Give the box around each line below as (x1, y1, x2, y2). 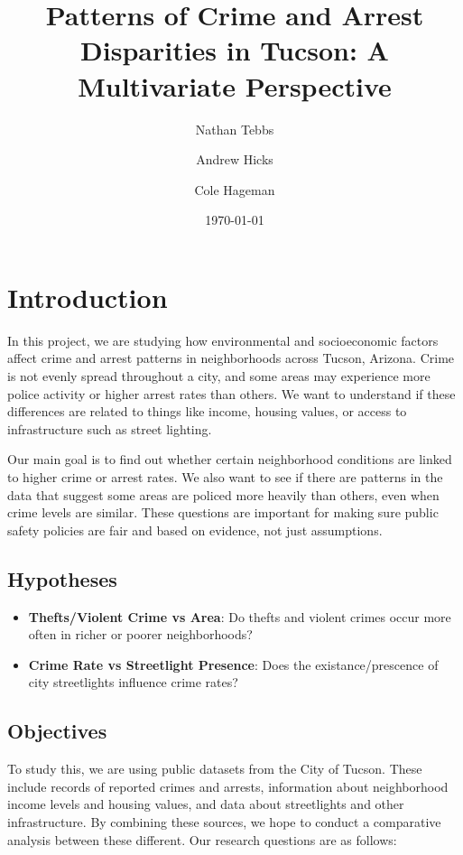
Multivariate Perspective (78, 67, 392, 104)
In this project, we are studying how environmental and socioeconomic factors (7, 330, 439, 349)
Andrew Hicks (196, 150, 273, 169)
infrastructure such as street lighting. (7, 419, 212, 438)
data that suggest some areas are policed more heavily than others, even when (7, 485, 440, 504)
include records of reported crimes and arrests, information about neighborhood (7, 776, 449, 795)
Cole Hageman (194, 180, 275, 199)
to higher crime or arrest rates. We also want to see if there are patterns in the (7, 467, 443, 486)
